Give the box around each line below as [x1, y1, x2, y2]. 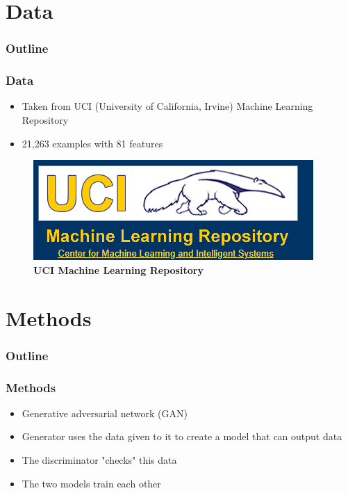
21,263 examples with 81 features [22, 136, 163, 150]
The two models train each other [22, 476, 161, 490]
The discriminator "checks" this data [22, 453, 177, 467]
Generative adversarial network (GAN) [22, 405, 188, 420]
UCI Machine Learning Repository [33, 262, 204, 277]
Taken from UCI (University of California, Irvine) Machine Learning [22, 99, 313, 113]
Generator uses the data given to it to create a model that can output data [22, 429, 342, 444]
